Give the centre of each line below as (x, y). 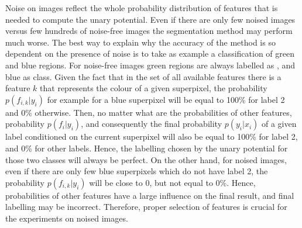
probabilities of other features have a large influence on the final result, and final (150, 195)
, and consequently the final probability (152, 124)
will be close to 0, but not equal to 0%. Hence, (172, 182)
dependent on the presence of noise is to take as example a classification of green (150, 53)
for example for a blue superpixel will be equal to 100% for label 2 (166, 99)
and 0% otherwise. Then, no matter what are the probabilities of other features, (149, 112)
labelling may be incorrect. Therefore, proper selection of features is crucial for (146, 207)
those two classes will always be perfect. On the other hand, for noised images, (146, 159)
